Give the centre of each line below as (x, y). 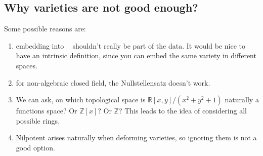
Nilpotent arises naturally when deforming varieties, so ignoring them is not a (136, 138)
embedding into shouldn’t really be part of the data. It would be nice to (131, 45)
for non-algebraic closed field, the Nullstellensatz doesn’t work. (113, 82)
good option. (35, 147)
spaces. (27, 65)
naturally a (242, 100)
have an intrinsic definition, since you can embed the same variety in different (136, 55)
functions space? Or (47, 111)
